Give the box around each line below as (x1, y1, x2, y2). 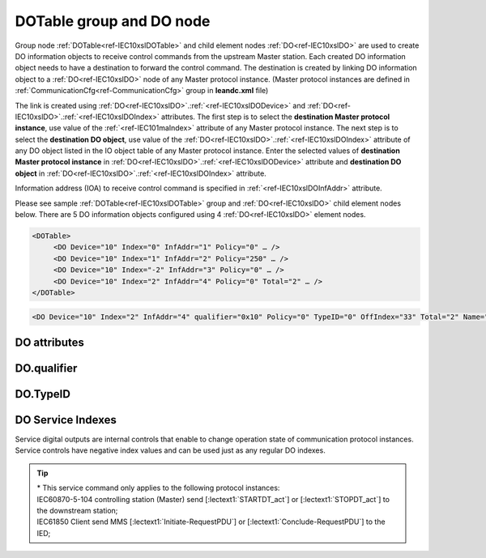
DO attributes (15, 335, 85, 349)
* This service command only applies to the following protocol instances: (36, 483, 280, 493)
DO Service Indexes (15, 413, 117, 427)
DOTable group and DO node (15, 12, 211, 30)
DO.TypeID (15, 387, 70, 401)
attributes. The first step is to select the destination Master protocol (160, 112, 390, 121)
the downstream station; (36, 506, 118, 516)
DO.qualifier (15, 361, 78, 375)
